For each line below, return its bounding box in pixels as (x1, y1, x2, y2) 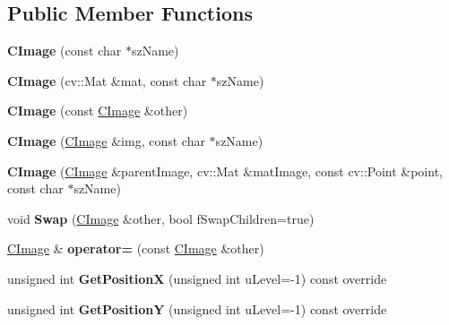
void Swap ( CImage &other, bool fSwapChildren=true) (7, 209, 315, 227)
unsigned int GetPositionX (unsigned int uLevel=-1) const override (7, 269, 387, 287)
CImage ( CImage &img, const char (7, 131, 205, 150)
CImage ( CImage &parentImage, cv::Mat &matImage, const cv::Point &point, (7, 161, 443, 180)
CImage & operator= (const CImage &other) (7, 239, 264, 258)
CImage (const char (7, 41, 122, 60)
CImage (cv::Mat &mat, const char (7, 71, 207, 90)
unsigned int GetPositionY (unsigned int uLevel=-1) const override (7, 299, 387, 318)
